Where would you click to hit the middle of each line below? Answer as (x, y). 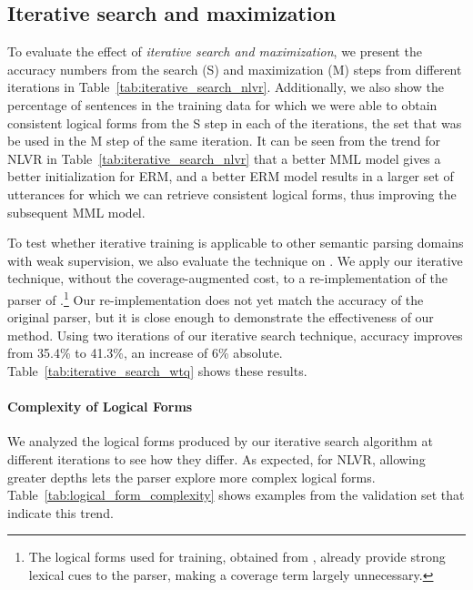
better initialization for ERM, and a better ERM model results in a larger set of (231, 176)
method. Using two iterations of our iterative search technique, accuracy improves (235, 335)
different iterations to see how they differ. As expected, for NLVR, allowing (216, 458)
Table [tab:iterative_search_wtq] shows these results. (157, 370)
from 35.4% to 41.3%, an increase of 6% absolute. (145, 353)
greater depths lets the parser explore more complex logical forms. (191, 477)
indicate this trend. (60, 512)
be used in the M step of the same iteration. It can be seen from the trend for (224, 141)
